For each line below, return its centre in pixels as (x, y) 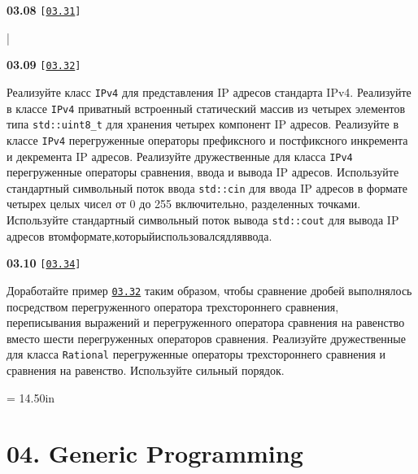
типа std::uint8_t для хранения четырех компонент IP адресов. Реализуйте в (203, 124)
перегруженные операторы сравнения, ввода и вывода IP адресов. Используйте (203, 172)
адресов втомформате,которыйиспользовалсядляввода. (139, 235)
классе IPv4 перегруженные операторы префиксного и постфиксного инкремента (207, 139)
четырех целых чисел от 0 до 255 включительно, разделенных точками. (184, 204)
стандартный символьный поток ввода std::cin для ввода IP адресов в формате (207, 187)
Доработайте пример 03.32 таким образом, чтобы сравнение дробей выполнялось (209, 290)
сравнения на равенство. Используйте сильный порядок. (146, 370)
